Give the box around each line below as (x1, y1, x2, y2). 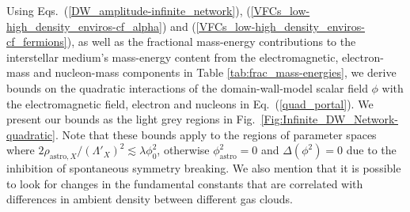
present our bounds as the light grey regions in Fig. (6, 111, 256, 127)
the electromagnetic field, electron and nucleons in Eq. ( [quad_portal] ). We (6, 95, 374, 112)
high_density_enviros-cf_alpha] (6, 17, 163, 34)
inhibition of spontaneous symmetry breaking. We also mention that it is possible (6, 160, 401, 176)
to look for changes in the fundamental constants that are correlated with (6, 175, 363, 191)
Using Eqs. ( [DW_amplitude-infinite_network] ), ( (6, 2, 251, 18)
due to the (346, 142, 397, 158)
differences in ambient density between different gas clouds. (6, 191, 294, 207)
